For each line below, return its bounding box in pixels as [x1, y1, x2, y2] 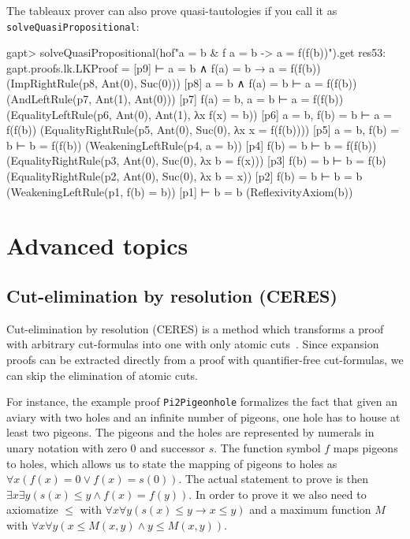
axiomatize [6, 501, 58, 518]
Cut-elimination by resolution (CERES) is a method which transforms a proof [6, 320, 384, 336]
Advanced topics [6, 229, 188, 262]
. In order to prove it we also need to [188, 485, 367, 502]
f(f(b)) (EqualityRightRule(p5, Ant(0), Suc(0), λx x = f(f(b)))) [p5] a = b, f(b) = [6, 121, 400, 138]
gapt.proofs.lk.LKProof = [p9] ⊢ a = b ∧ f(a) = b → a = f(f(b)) [6, 59, 321, 76]
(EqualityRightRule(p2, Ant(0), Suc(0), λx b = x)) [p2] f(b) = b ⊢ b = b [6, 168, 363, 184]
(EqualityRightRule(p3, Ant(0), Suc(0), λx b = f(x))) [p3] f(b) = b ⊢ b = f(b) [6, 152, 386, 169]
